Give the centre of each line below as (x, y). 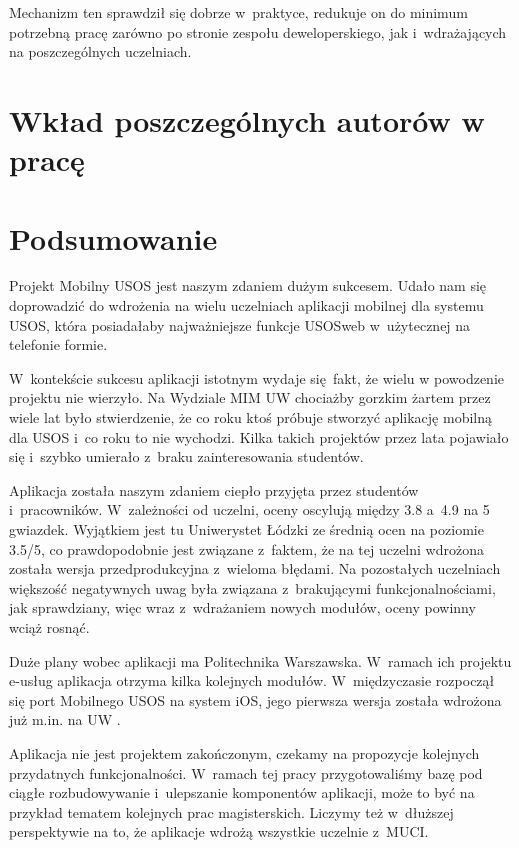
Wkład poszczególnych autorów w (247, 119)
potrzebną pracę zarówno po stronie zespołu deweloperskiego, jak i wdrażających (258, 31)
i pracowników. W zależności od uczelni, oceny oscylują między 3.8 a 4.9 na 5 (249, 509)
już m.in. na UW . (65, 719)
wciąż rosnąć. (49, 626)
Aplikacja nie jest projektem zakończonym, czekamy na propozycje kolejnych (244, 752)
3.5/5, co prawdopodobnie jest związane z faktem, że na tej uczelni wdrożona (246, 548)
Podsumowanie (113, 237)
